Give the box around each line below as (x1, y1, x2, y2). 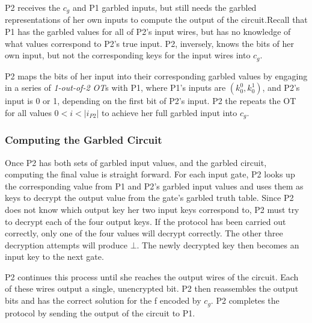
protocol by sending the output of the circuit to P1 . (5, 306, 195, 319)
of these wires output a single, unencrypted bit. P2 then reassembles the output (5, 282, 299, 295)
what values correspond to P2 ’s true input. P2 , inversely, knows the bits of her (5, 37, 295, 49)
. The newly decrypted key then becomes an (136, 238, 299, 251)
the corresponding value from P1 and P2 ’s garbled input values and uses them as (5, 179, 304, 192)
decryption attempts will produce (5, 238, 127, 251)
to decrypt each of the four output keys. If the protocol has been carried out (5, 215, 286, 227)
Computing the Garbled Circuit (5, 132, 162, 147)
